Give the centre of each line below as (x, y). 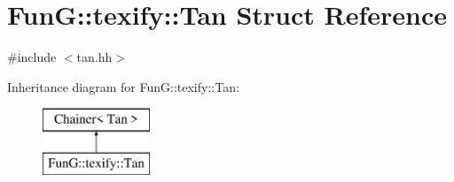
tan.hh (94, 57)
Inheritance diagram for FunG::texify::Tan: (123, 86)
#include (32, 57)
